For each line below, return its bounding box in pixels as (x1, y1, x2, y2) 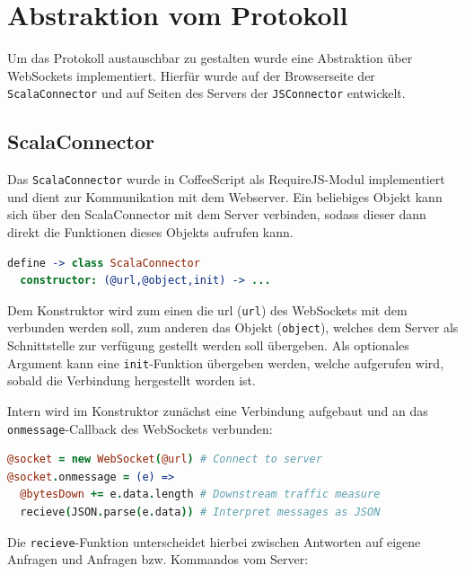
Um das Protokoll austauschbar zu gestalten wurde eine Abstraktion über (7, 49, 413, 67)
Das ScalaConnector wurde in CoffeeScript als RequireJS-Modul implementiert (7, 170, 445, 189)
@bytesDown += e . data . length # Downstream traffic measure (20, 488, 381, 501)
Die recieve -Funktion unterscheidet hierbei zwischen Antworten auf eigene (7, 532, 421, 551)
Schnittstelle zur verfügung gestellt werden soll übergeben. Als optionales (7, 336, 409, 355)
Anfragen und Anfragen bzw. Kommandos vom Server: (7, 550, 309, 569)
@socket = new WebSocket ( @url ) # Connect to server (7, 453, 322, 466)
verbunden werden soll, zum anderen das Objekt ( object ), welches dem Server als (7, 318, 459, 337)
